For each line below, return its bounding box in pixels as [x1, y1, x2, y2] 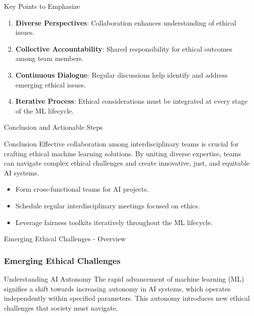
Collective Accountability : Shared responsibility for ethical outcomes [15, 43, 232, 54]
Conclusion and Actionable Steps [4, 122, 103, 132]
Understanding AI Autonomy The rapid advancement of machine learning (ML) [4, 273, 244, 284]
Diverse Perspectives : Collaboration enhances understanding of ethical [15, 17, 236, 28]
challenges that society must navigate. [4, 302, 118, 313]
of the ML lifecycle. [15, 105, 74, 115]
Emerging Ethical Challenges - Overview [4, 233, 126, 244]
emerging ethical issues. [15, 79, 86, 89]
